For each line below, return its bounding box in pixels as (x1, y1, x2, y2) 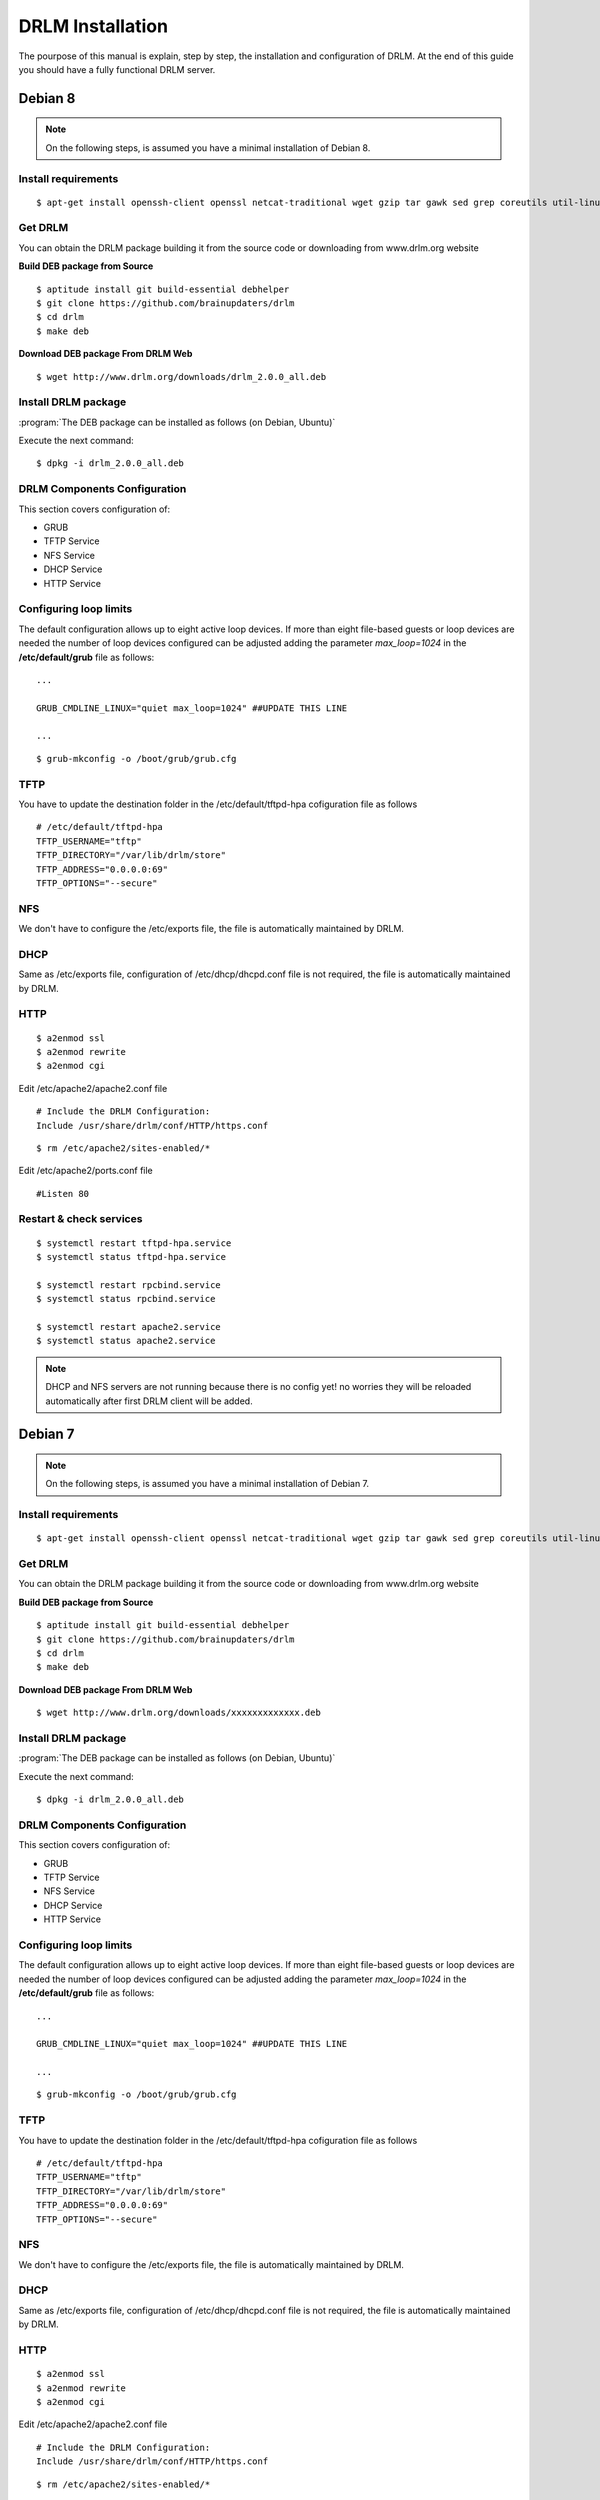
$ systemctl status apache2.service (36, 1335, 216, 1347)
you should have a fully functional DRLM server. (18, 63, 216, 75)
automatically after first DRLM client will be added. (45, 1395, 254, 1407)
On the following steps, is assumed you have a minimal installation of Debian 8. (45, 141, 371, 154)
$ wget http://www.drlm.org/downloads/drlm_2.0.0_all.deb (36, 371, 327, 382)
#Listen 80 (36, 1188, 90, 1199)
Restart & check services (18, 1212, 143, 1226)
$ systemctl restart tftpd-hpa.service (36, 1237, 232, 1249)
